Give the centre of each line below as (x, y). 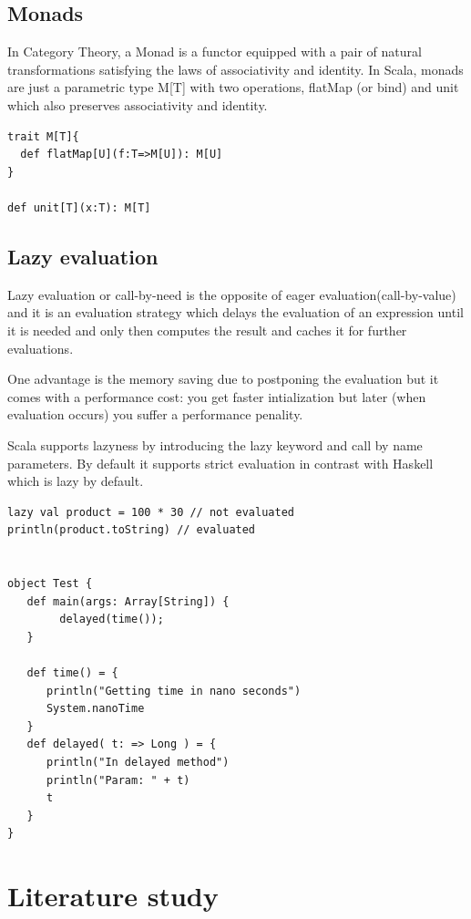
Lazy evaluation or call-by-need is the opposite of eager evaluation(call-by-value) (232, 294)
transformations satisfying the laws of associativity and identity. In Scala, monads (235, 69)
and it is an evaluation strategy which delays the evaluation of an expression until (235, 312)
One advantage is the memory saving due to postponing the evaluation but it (223, 379)
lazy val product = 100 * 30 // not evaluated (151, 512)
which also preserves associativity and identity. (138, 104)
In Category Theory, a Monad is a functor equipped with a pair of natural (215, 52)
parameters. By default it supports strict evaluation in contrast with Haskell (220, 463)
